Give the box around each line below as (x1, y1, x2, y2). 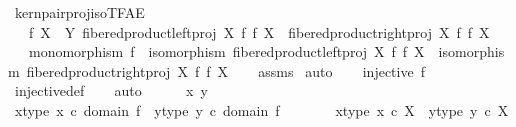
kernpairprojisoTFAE (14, 2, 145, 22)
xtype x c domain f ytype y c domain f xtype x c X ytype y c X (14, 99, 509, 120)
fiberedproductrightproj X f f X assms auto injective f (26, 60, 425, 81)
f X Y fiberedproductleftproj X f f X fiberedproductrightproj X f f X (28, 21, 490, 42)
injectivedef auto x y (14, 80, 208, 101)
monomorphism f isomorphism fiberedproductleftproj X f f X (28, 41, 425, 62)
